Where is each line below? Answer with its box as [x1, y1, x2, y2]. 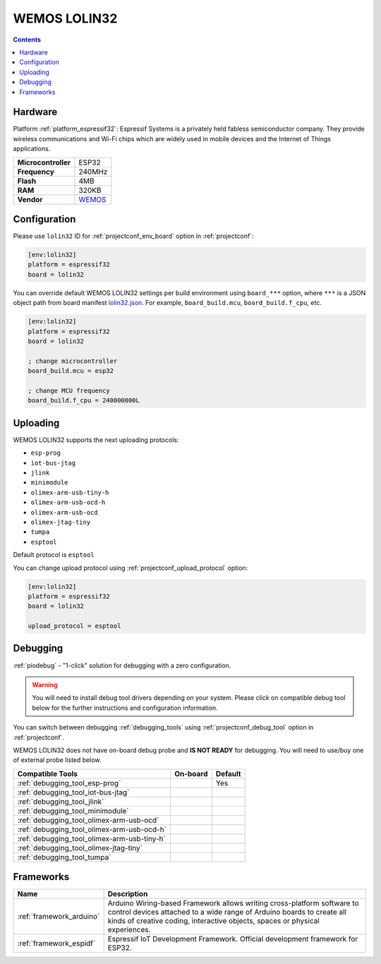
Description [107, 889, 148, 899]
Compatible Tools [17, 768, 78, 778]
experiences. [107, 925, 151, 935]
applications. [13, 145, 51, 153]
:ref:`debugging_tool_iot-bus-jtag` [17, 787, 130, 797]
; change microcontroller [28, 357, 118, 365]
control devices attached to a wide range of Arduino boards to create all [107, 908, 347, 917]
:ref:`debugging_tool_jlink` [17, 797, 104, 807]
